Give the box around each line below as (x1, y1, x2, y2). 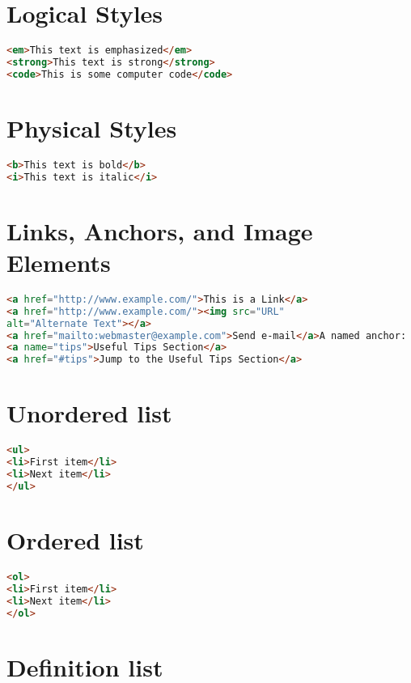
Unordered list (6, 397, 172, 430)
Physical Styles (6, 111, 177, 144)
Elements (6, 246, 111, 278)
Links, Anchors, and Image (6, 214, 313, 247)
